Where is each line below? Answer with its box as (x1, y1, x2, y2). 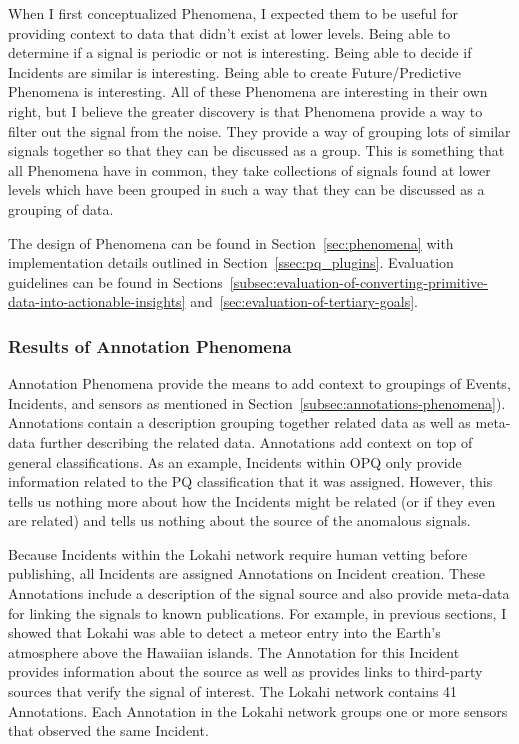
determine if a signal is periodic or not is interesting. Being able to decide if (8, 42, 472, 63)
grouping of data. (8, 198, 114, 219)
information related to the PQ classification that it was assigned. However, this (8, 471, 493, 492)
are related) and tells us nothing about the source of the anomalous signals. (8, 510, 471, 531)
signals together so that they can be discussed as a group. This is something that (8, 140, 505, 161)
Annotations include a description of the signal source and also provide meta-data (8, 583, 510, 604)
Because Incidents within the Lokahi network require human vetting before (8, 543, 468, 564)
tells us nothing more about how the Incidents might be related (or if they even (8, 490, 496, 511)
